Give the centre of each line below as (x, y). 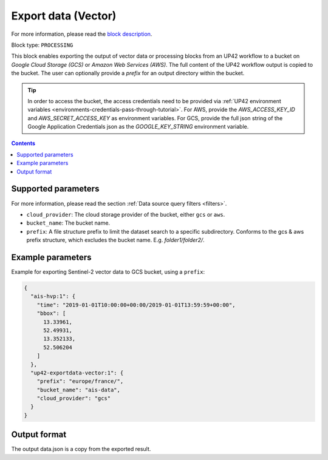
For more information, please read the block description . (82, 34)
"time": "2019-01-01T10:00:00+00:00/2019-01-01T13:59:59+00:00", (136, 305)
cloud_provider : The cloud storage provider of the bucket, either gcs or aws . (126, 214)
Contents (23, 143)
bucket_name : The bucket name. (68, 223)
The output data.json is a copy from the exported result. (81, 449)
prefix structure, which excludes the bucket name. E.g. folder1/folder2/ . (115, 240)
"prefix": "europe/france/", (80, 381)
